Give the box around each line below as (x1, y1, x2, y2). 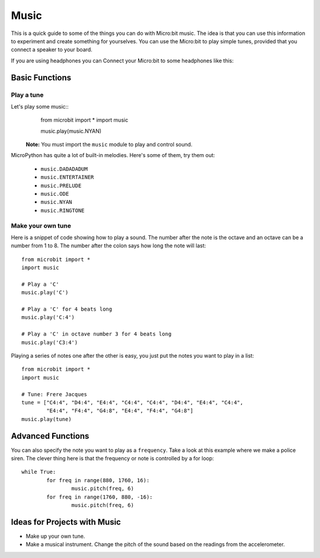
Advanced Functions (11, 431, 89, 441)
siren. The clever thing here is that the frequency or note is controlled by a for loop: (11, 455, 215, 462)
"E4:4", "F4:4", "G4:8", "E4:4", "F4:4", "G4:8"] (46, 407, 194, 414)
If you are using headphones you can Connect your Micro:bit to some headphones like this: (11, 57, 234, 64)
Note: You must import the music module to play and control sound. (25, 141, 193, 148)
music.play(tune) (21, 416, 72, 422)
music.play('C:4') (21, 314, 75, 321)
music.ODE (40, 190, 69, 197)
